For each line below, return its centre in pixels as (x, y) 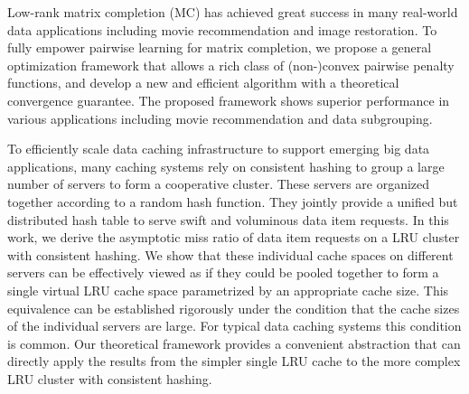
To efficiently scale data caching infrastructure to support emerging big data (219, 149)
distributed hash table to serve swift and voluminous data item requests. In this (228, 219)
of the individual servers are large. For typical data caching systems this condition (234, 326)
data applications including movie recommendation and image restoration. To (222, 29)
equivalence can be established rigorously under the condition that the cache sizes (234, 308)
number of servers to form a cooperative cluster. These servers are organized (219, 184)
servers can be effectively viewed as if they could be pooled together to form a (223, 272)
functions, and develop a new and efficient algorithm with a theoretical (203, 83)
